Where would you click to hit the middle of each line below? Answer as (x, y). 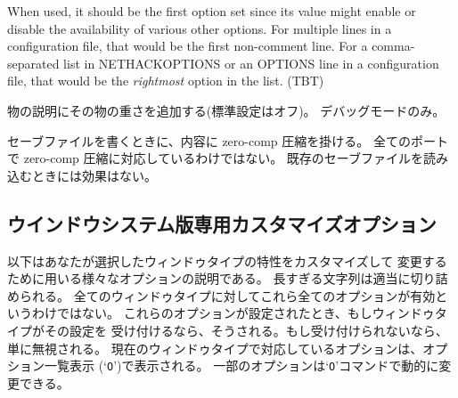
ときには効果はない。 (94, 175)
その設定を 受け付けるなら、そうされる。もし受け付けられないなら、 (246, 330)
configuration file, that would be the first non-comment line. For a (188, 46)
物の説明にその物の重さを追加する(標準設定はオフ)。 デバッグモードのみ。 (226, 110)
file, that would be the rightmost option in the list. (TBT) (166, 81)
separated (33, 63)
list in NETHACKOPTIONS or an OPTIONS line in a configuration (251, 63)
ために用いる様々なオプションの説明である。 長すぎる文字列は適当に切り (221, 278)
